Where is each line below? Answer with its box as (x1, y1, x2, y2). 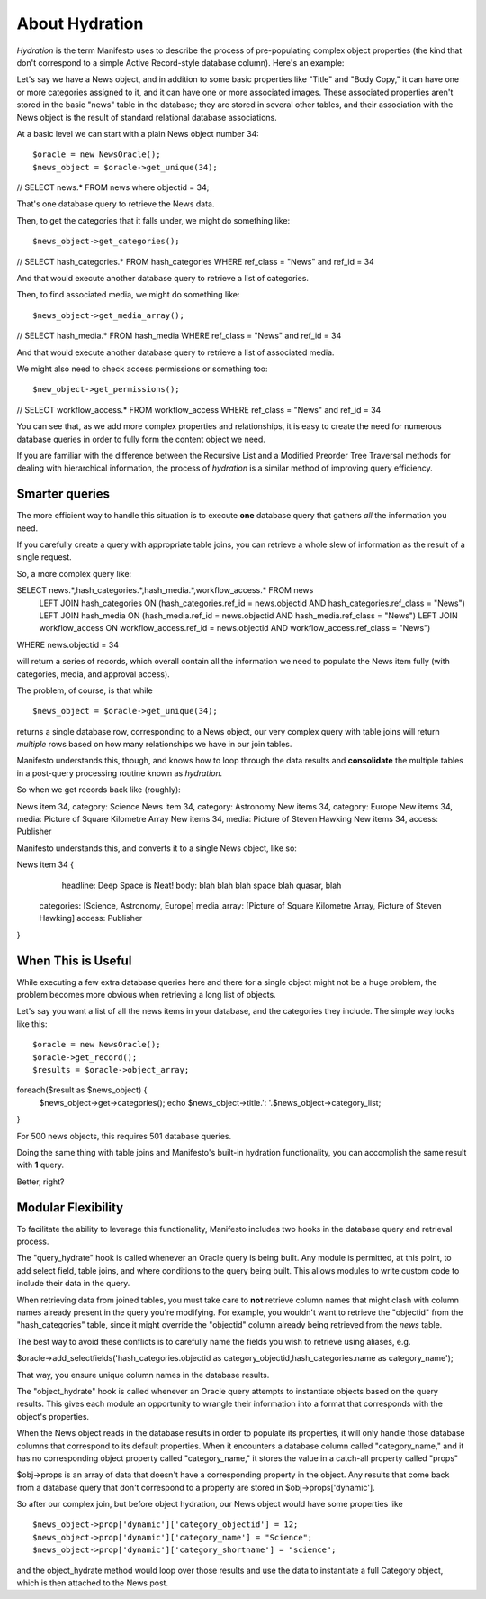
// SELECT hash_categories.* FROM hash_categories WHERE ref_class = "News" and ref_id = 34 (16, 256, 375, 267)
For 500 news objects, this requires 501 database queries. (16, 1130, 232, 1141)
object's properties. (16, 1411, 90, 1421)
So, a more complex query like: (16, 568, 132, 579)
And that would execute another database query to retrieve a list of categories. (16, 273, 310, 284)
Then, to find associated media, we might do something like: (16, 289, 240, 300)
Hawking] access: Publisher (39, 913, 143, 924)
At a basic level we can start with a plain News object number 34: (16, 128, 260, 139)
